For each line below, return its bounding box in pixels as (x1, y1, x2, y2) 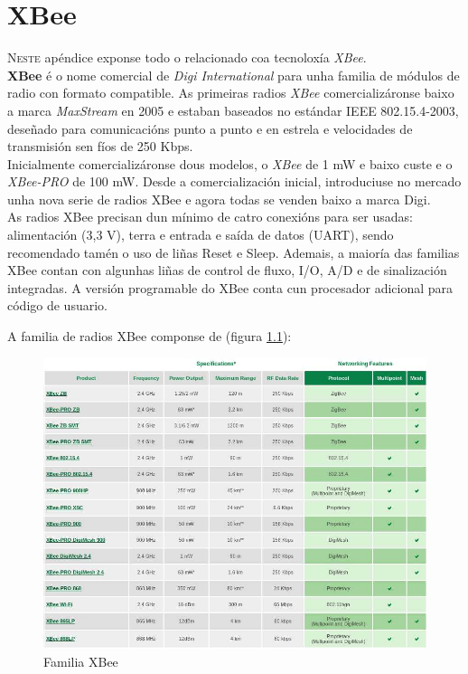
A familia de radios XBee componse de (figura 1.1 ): (7, 327, 292, 346)
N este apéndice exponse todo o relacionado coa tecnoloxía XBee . (7, 48, 367, 67)
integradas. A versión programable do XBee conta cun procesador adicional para (7, 278, 454, 297)
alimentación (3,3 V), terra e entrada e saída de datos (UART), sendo (7, 225, 394, 244)
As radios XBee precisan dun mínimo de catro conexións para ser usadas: (7, 207, 413, 226)
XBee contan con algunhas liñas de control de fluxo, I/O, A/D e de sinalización (7, 261, 447, 280)
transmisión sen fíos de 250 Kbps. (7, 137, 193, 156)
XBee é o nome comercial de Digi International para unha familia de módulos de (7, 65, 460, 84)
